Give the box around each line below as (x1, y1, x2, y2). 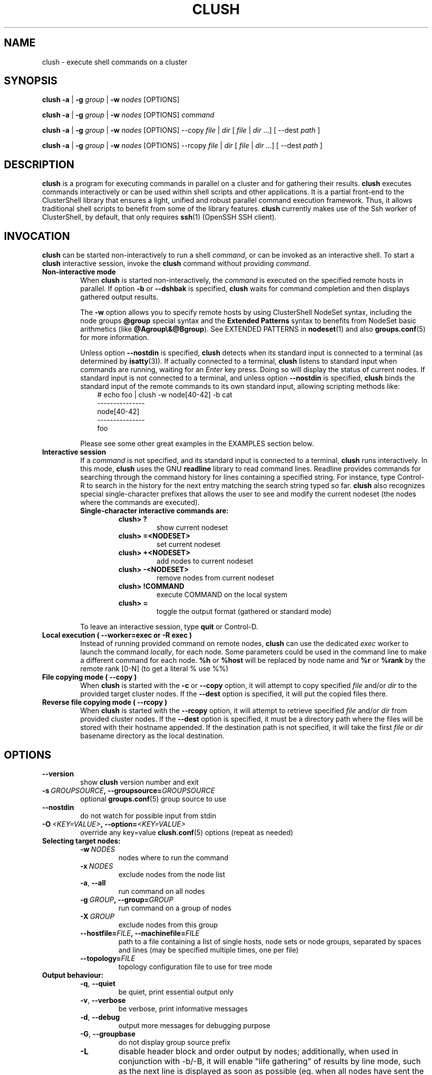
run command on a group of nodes (118, 903, 232, 912)
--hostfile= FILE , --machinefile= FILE (80, 928, 200, 937)
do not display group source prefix (118, 1037, 231, 1046)
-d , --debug (80, 1012, 120, 1021)
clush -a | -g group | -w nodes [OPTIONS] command (42, 111, 215, 119)
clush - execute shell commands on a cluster (42, 57, 188, 66)
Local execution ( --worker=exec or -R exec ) (42, 631, 192, 640)
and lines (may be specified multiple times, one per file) (118, 945, 299, 954)
